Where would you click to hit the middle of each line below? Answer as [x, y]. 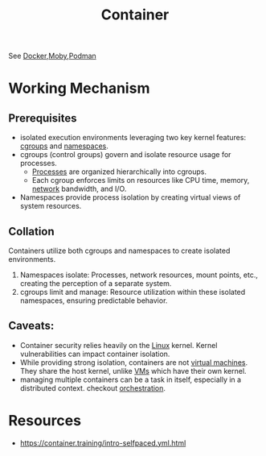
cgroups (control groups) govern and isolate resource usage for [125, 155]
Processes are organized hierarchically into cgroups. [119, 172]
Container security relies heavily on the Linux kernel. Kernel [119, 345]
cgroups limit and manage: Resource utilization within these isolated [133, 292]
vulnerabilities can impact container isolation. [95, 354]
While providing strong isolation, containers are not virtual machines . [133, 362]
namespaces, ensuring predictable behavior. [94, 301]
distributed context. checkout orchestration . [93, 388]
